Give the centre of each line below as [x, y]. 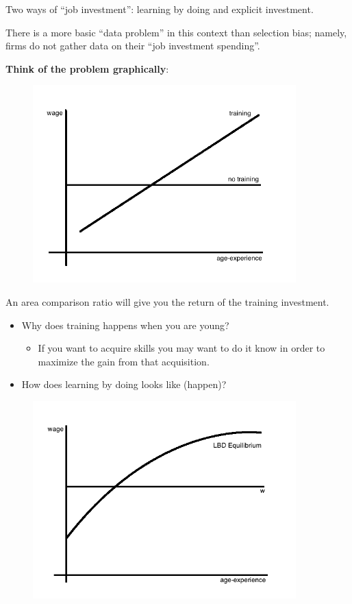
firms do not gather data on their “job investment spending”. [133, 46]
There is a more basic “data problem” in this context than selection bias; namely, [176, 32]
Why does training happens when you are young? [125, 325]
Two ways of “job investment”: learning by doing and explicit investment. [160, 9]
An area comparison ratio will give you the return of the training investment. [167, 301]
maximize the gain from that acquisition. [124, 361]
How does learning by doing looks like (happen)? [124, 384]
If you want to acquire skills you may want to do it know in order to [181, 348]
